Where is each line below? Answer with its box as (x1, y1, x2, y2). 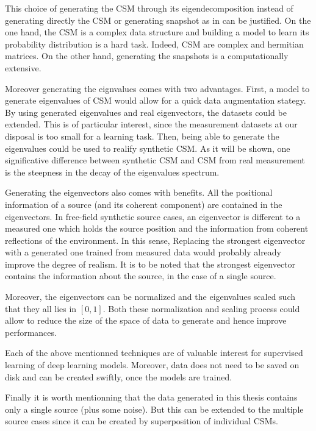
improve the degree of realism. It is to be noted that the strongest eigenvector (5, 257, 296, 270)
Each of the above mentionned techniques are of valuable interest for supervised (5, 346, 303, 359)
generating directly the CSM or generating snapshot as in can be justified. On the (5, 13, 311, 26)
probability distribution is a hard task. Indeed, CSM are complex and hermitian (5, 37, 304, 50)
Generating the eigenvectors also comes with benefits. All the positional (5, 186, 273, 199)
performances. (5, 326, 57, 338)
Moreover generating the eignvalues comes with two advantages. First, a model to (5, 82, 310, 94)
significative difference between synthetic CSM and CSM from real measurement (5, 154, 305, 166)
